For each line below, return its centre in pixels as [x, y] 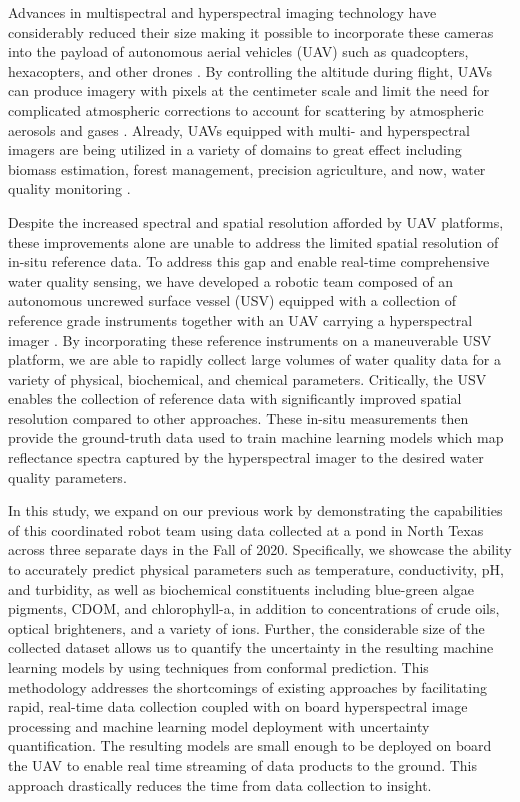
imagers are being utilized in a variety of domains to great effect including [235, 149]
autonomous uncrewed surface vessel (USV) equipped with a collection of [232, 300]
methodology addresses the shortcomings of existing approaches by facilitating [247, 686]
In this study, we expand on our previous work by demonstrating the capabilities [255, 510]
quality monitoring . [69, 188]
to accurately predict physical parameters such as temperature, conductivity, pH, [256, 569]
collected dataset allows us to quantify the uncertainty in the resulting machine [251, 647]
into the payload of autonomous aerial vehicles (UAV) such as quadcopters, [238, 51]
